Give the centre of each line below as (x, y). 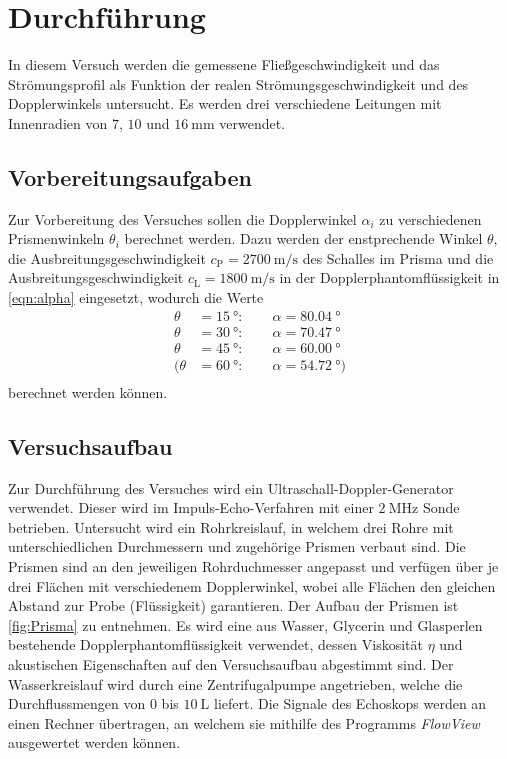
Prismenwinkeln (56, 238)
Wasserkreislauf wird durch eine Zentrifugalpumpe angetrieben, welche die (235, 683)
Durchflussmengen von (77, 703)
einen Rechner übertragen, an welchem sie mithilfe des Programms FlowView (244, 722)
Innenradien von (58, 122)
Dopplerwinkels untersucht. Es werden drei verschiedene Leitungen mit (225, 103)
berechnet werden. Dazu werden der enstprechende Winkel (303, 238)
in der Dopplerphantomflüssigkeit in (389, 277)
